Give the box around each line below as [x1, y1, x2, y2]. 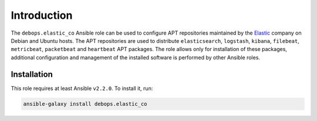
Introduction [11, 9, 73, 22]
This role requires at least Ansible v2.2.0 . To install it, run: [11, 85, 153, 92]
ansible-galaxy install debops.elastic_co [23, 100, 147, 107]
